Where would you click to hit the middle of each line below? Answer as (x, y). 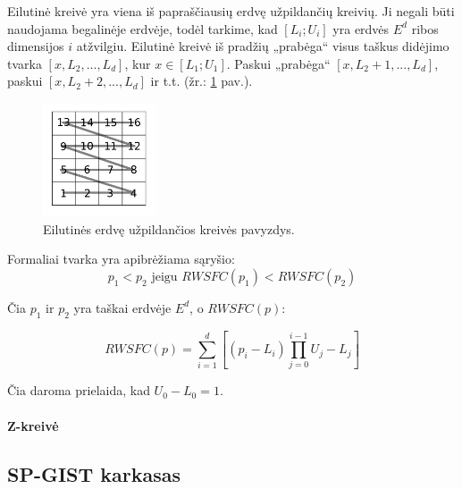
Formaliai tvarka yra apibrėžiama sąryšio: (121, 259)
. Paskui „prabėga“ (278, 63)
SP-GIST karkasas (94, 473)
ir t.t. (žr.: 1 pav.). (202, 81)
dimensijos (36, 46)
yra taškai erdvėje (122, 307)
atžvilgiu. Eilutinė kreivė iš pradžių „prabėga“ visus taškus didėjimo (263, 46)
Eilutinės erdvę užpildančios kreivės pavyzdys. (169, 228)
